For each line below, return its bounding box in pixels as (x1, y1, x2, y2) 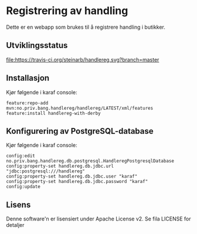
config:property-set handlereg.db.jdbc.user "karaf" (6, 174, 138, 179)
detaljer (6, 222, 25, 229)
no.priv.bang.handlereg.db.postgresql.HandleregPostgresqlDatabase (6, 158, 175, 164)
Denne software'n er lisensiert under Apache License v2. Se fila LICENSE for (6, 215, 192, 222)
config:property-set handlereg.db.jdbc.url (6, 163, 114, 169)
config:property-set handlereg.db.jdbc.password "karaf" (6, 179, 148, 185)
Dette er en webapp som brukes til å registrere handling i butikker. (6, 23, 166, 30)
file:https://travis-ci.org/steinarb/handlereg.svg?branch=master (6, 56, 159, 63)
